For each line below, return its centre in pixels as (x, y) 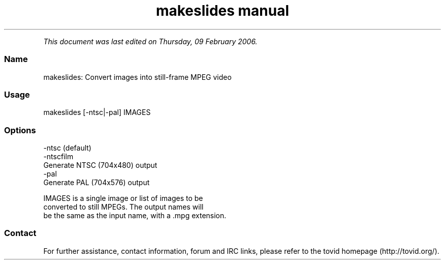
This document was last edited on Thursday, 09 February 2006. (150, 41)
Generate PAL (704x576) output (97, 182)
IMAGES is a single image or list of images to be (123, 198)
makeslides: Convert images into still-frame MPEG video (137, 77)
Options (20, 130)
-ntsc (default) (67, 148)
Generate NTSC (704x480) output (100, 165)
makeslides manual (222, 11)
